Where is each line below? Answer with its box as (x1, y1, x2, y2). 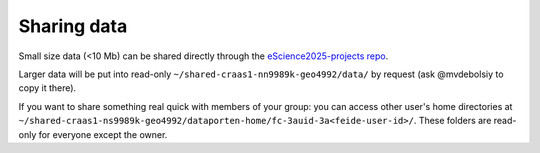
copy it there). (18, 82, 77, 94)
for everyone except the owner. (38, 128, 168, 140)
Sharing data (18, 15, 128, 37)
